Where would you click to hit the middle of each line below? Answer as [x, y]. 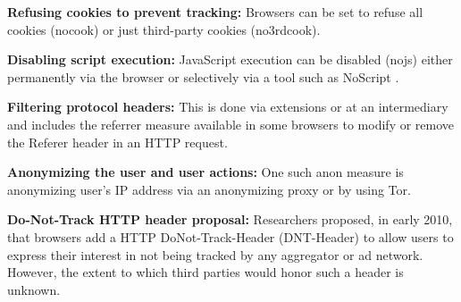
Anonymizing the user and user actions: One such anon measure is [205, 172]
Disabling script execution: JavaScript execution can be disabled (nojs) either [230, 59]
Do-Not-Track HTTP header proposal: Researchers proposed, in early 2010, [230, 219]
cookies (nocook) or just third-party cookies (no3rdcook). [164, 29]
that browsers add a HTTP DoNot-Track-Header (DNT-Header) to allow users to [230, 236]
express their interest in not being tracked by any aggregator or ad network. [215, 254]
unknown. [34, 289]
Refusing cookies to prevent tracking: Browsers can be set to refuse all [215, 12]
